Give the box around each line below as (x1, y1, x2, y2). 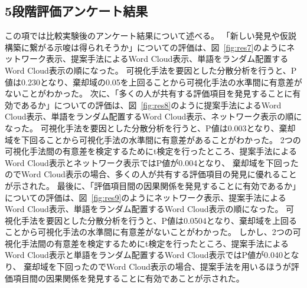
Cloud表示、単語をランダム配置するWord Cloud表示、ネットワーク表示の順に (5, 110, 302, 123)
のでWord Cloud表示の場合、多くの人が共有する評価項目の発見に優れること (5, 168, 297, 180)
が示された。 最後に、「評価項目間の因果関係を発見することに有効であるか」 (5, 179, 301, 191)
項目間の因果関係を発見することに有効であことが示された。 (12, 272, 244, 284)
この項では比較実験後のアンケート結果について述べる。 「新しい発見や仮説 (5, 29, 296, 42)
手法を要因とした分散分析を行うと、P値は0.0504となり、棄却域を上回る (21, 214, 297, 226)
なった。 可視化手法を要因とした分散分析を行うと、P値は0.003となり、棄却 (5, 121, 296, 134)
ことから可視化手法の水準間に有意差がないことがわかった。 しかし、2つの (5, 226, 293, 238)
